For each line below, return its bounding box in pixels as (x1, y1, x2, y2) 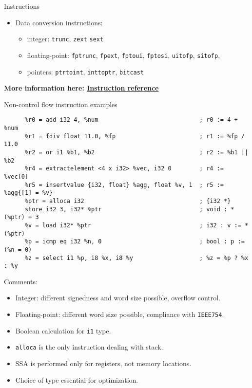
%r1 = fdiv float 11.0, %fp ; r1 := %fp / (24, 132, 245, 140)
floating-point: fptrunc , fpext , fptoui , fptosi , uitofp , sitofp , (27, 50, 220, 60)
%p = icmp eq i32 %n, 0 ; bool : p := (24, 238, 245, 245)
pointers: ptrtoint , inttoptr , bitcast (27, 66, 144, 76)
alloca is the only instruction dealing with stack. (15, 342, 163, 352)
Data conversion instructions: (15, 17, 103, 27)
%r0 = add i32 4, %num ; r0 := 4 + (24, 116, 238, 124)
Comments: (4, 276, 38, 286)
